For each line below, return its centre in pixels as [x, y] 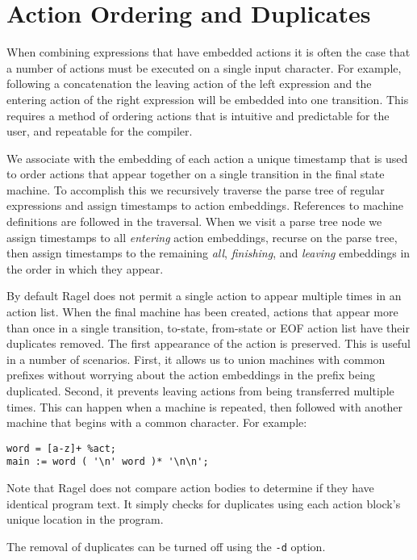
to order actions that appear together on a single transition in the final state [196, 174]
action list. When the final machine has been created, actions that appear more [202, 312]
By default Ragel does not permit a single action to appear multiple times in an [204, 296]
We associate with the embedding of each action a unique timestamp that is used [207, 158]
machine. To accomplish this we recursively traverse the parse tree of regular [196, 189]
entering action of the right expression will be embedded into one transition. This [208, 99]
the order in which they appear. [85, 268]
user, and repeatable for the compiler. [100, 131]
